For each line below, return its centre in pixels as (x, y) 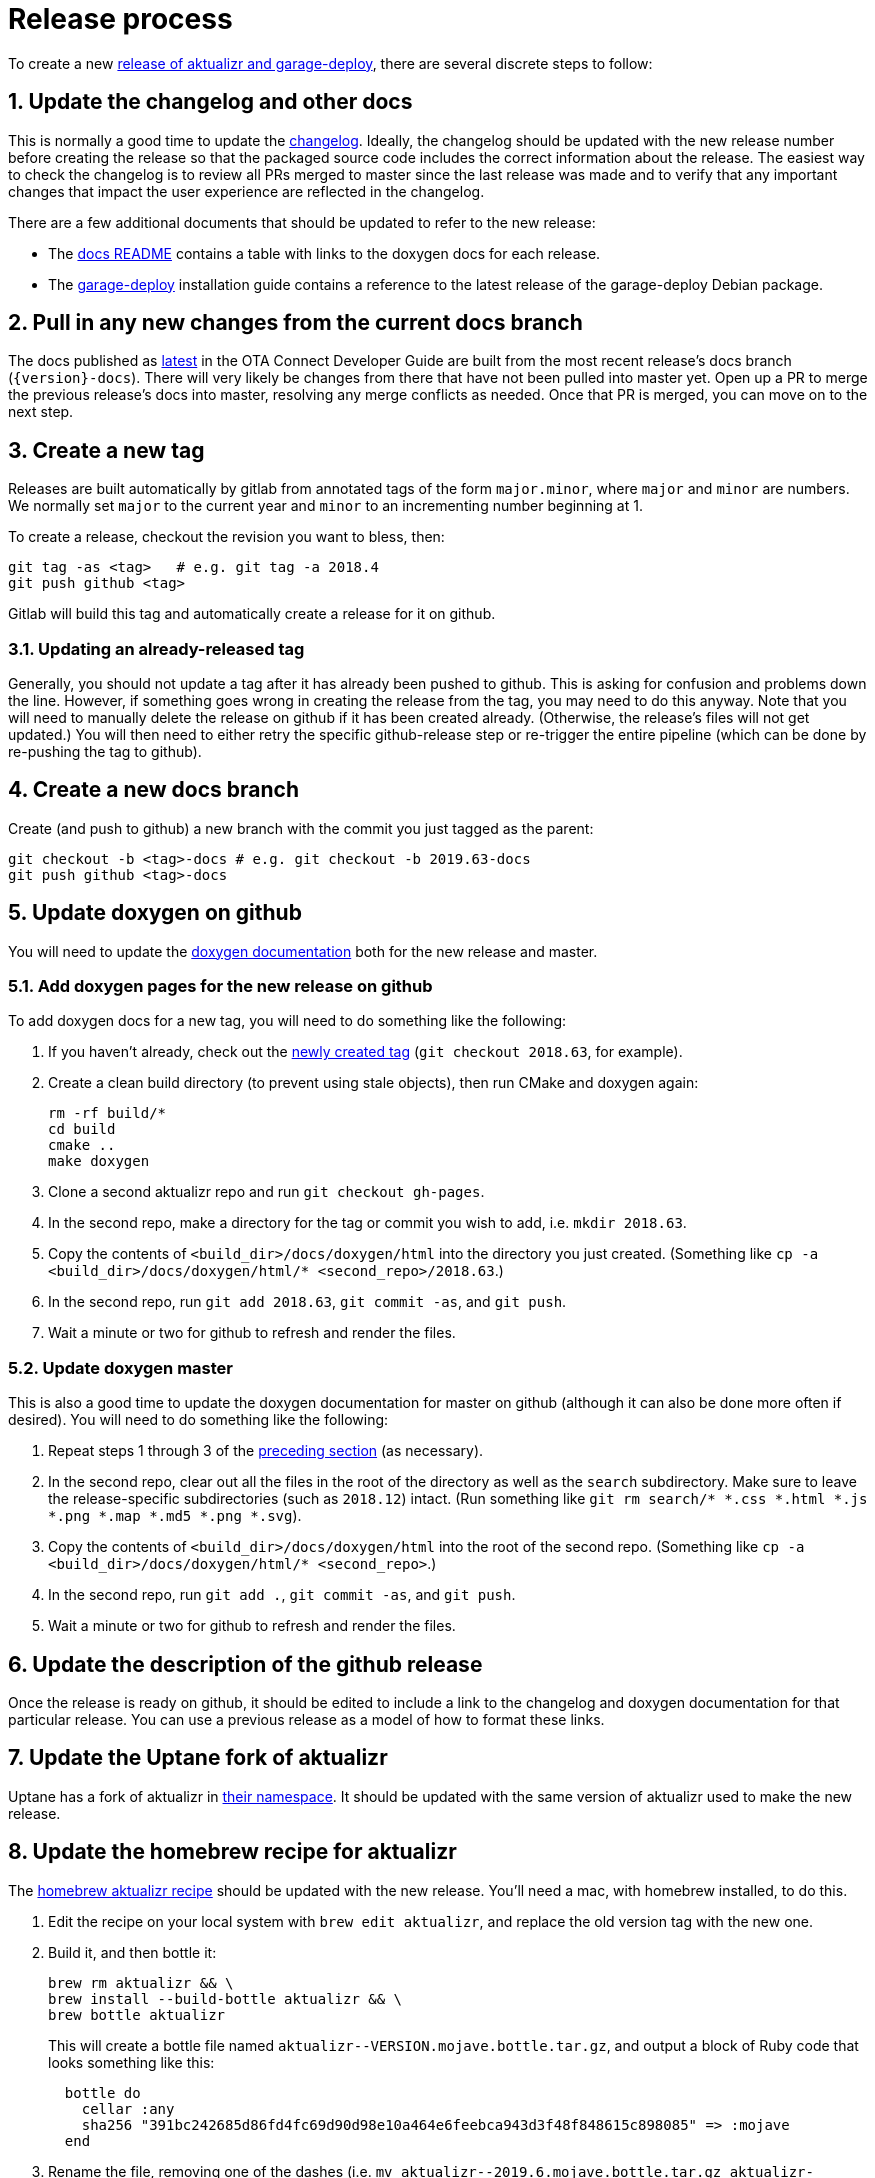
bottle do (102, 2092)
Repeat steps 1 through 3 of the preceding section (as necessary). (266, 1451)
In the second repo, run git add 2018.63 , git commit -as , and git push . (307, 1302)
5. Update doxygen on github (155, 913)
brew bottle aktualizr (137, 2014)
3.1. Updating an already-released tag (156, 648)
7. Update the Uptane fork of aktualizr (198, 1758)
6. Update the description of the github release (245, 1664)
